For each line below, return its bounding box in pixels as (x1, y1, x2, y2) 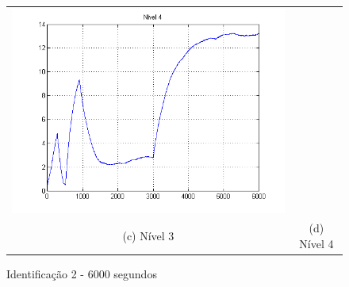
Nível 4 (299, 235, 334, 252)
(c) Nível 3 (122, 228, 174, 244)
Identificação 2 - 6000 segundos (6, 266, 157, 282)
